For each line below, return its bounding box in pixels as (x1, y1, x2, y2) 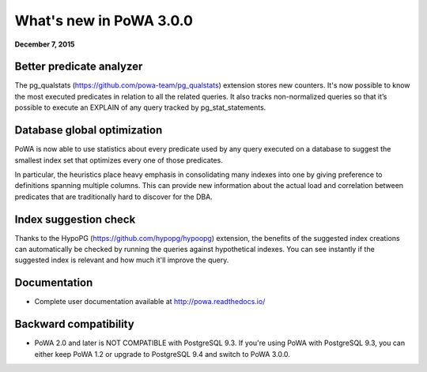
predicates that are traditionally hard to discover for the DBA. (14, 192, 213, 201)
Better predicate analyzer (14, 60, 143, 73)
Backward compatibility (14, 318, 134, 331)
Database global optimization (14, 123, 163, 137)
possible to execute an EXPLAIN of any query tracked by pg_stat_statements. (14, 103, 266, 112)
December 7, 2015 (14, 39, 75, 49)
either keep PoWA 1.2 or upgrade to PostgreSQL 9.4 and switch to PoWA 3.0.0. (34, 349, 290, 359)
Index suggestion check (14, 212, 136, 226)
